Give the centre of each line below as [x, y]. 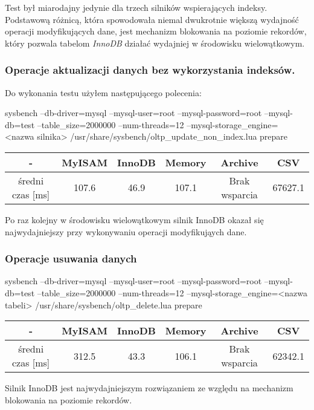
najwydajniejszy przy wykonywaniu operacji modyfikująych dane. [126, 231]
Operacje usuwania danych [71, 259]
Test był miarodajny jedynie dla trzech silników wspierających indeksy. [136, 7]
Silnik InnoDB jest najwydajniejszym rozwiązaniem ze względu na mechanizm [149, 388]
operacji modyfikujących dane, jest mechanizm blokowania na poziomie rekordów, [156, 31]
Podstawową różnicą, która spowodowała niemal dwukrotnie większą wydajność [152, 19]
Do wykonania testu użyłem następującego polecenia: [103, 92]
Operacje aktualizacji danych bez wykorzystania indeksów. [150, 70]
